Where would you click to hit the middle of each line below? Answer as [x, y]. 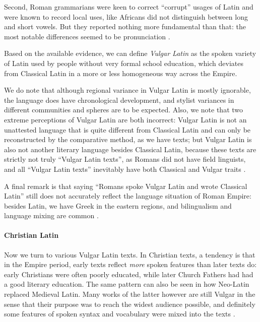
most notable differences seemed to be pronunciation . [87, 36]
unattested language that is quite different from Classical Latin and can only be [127, 129]
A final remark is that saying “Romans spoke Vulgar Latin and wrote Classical [126, 186]
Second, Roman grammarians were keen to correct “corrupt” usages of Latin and [129, 7]
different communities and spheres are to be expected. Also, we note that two [124, 110]
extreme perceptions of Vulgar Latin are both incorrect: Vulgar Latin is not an [125, 119]
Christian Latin [31, 235]
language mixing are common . [51, 215]
